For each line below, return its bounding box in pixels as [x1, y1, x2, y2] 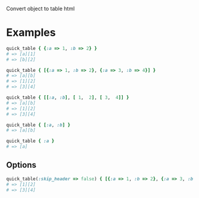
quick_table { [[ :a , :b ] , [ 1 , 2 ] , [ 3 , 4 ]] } [6, 95, 129, 100]
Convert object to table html [6, 5, 75, 12]
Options [6, 160, 37, 170]
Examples [6, 26, 56, 39]
